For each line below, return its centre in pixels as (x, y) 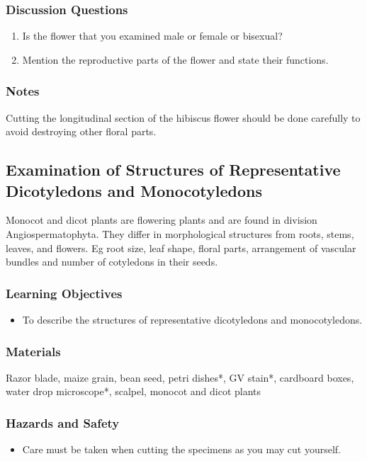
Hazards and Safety (63, 422)
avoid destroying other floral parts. (81, 131)
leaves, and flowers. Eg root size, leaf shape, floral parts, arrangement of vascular (181, 247)
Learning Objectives (64, 293)
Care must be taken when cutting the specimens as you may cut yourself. (181, 449)
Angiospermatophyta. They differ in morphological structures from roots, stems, (180, 234)
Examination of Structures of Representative (173, 170)
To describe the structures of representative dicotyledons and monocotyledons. (192, 319)
